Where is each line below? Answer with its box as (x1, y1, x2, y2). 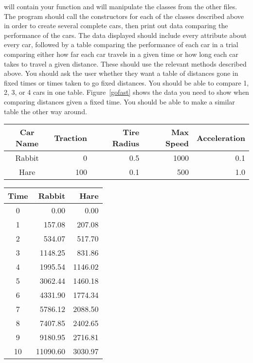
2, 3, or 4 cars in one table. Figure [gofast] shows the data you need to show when (4, 87, 249, 97)
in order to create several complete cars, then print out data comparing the (4, 20, 228, 31)
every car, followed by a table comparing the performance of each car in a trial (4, 39, 238, 50)
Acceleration (197, 132, 245, 143)
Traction (54, 132, 87, 143)
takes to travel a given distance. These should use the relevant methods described (4, 58, 247, 69)
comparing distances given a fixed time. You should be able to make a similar (4, 96, 235, 106)
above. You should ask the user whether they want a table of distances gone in (4, 68, 238, 78)
